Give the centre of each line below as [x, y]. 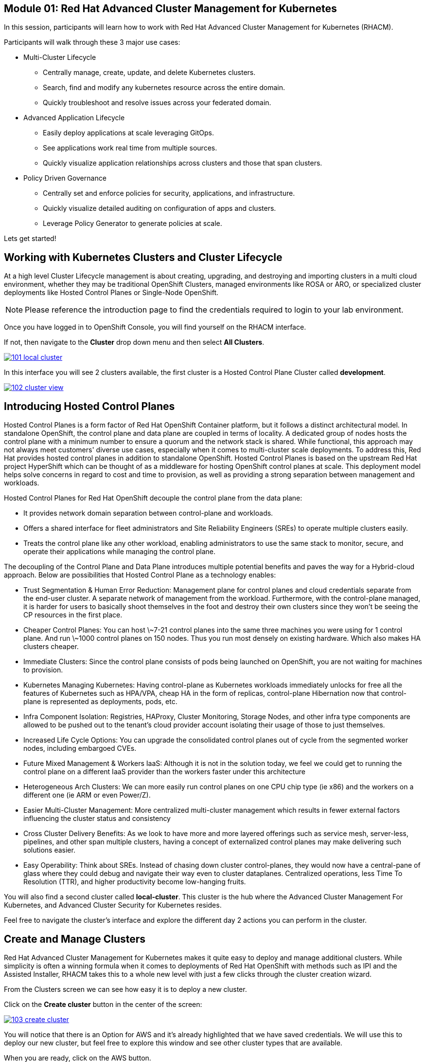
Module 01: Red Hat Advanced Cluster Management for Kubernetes [170, 9]
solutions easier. [49, 850]
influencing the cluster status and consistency [97, 819]
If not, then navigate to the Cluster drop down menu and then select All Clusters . [134, 342]
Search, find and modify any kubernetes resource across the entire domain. [164, 88]
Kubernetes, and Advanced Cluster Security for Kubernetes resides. [113, 905]
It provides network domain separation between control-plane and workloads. [148, 513]
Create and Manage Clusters [75, 939]
